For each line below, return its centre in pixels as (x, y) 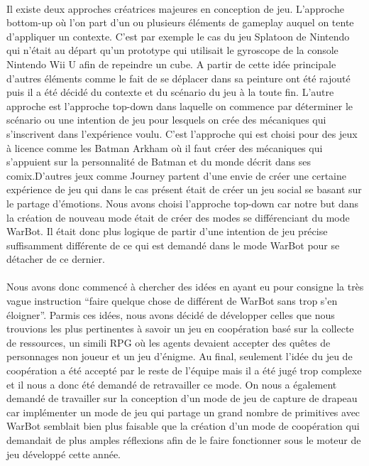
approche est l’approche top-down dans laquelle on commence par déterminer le (180, 105)
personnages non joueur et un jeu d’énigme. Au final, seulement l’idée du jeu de (180, 356)
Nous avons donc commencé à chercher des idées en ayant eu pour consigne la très (185, 287)
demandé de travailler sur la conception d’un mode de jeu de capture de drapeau (182, 398)
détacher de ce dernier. (56, 259)
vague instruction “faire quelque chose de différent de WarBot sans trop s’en (172, 301)
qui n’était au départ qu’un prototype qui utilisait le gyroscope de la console (172, 50)
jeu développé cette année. (64, 454)
